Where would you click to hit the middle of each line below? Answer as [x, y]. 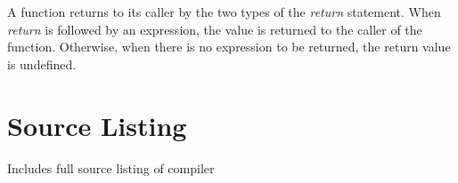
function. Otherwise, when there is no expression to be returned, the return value [229, 47]
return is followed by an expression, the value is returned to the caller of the [215, 29]
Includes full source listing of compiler [111, 167]
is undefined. [42, 64]
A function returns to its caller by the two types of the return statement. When [224, 12]
